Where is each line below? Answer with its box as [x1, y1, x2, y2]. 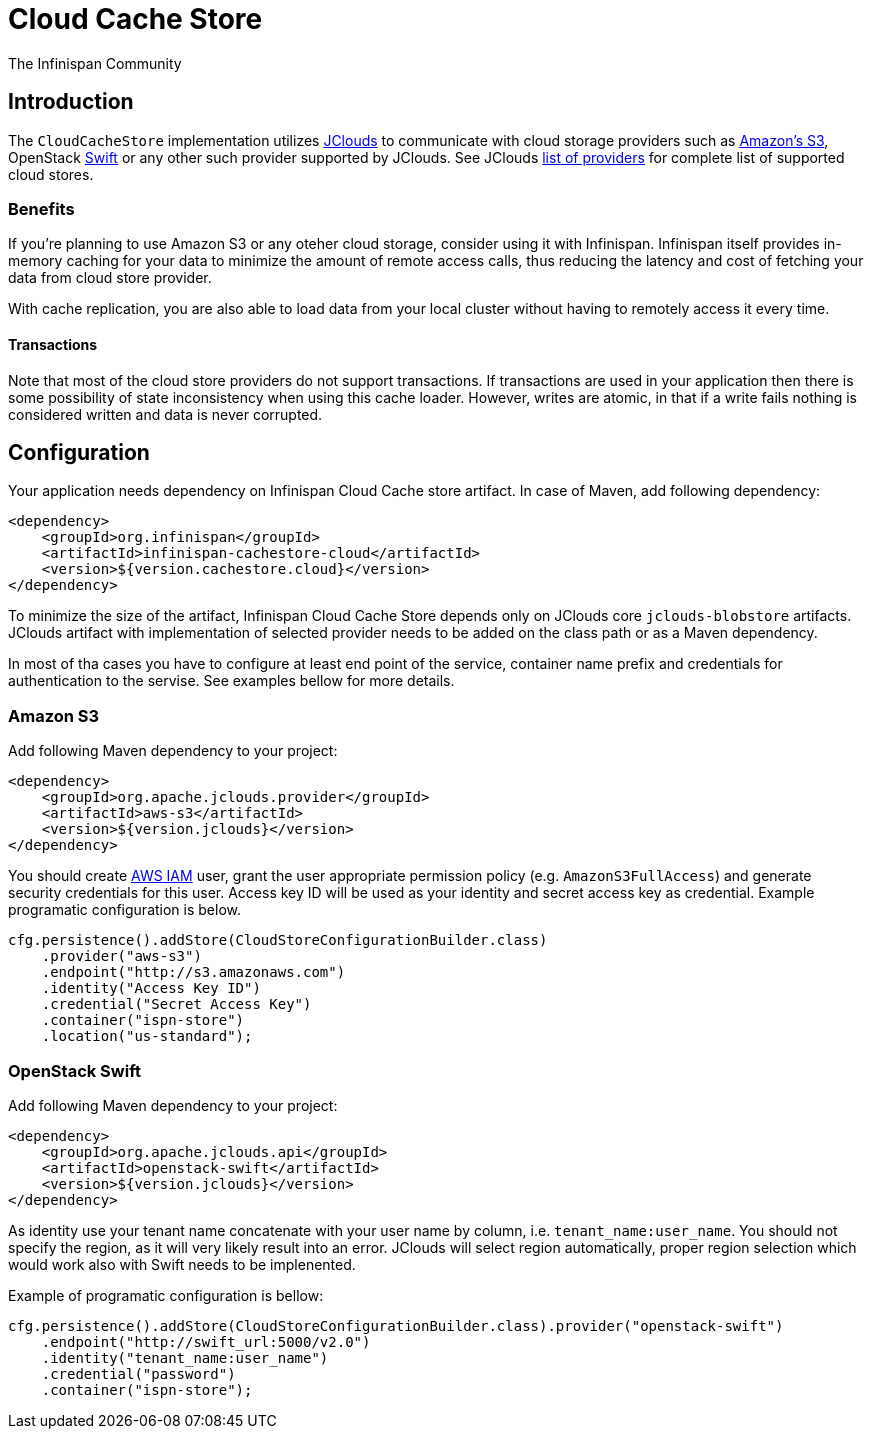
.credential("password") [41, 1365, 236, 1382]
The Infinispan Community [8, 54, 182, 72]
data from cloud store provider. [8, 269, 212, 287]
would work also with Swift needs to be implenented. [8, 1255, 356, 1273]
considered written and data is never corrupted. [8, 405, 323, 423]
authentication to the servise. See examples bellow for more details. [8, 672, 455, 690]
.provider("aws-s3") [41, 948, 202, 965]
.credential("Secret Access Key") [41, 996, 312, 1013]
